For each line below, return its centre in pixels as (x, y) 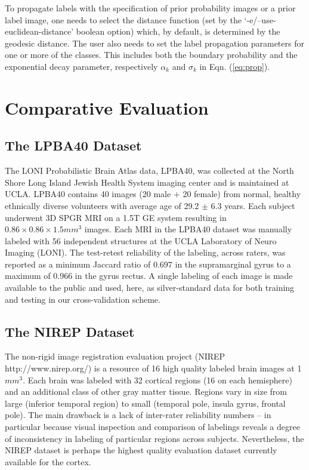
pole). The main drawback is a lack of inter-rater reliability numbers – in (138, 415)
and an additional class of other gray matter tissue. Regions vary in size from (146, 391)
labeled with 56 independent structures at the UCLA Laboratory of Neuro (141, 240)
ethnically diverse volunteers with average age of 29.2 (102, 205)
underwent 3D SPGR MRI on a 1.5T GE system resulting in (116, 217)
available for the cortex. (48, 461)
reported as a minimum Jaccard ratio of (78, 264)
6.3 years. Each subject (253, 205)
